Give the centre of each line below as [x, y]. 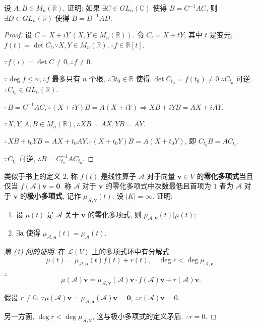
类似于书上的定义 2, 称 [41, 176]
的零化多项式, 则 [115, 214]
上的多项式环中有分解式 [131, 251]
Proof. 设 [18, 35]
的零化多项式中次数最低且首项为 [158, 186]
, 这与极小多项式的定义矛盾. [138, 316]
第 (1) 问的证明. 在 [35, 251]
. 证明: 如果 [81, 8]
